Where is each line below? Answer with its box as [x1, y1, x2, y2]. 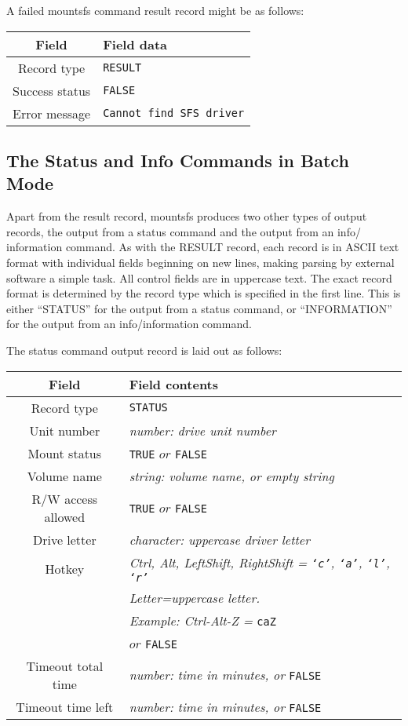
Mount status [27, 443, 102, 462]
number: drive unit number [129, 421, 276, 440]
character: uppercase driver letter [129, 530, 310, 549]
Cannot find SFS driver [103, 107, 245, 120]
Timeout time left [16, 697, 114, 716]
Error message [13, 104, 91, 122]
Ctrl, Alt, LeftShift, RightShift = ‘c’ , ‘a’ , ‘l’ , [129, 553, 390, 571]
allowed [44, 507, 86, 526]
